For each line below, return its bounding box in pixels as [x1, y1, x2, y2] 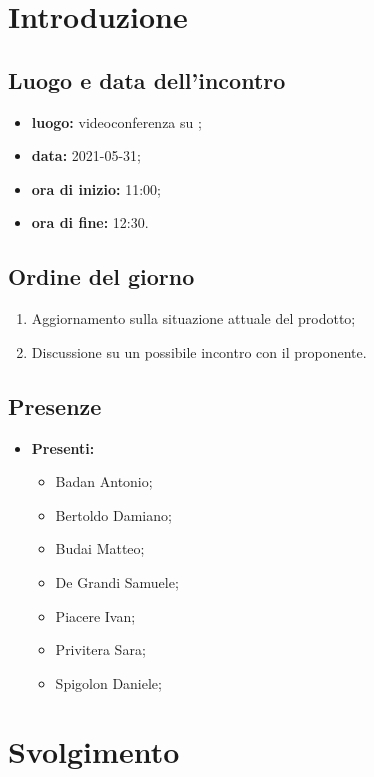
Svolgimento [8, 731, 180, 772]
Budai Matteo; [55, 538, 145, 559]
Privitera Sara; [55, 639, 146, 660]
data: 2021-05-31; [31, 145, 142, 166]
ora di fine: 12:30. [31, 212, 149, 233]
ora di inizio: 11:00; [31, 178, 161, 199]
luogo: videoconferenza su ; [31, 111, 202, 132]
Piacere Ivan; [55, 605, 136, 626]
